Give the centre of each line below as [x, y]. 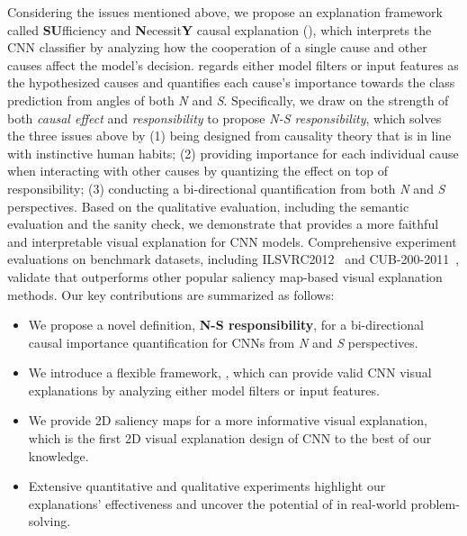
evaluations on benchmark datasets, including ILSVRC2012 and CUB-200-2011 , [233, 259]
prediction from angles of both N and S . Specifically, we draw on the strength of [228, 100]
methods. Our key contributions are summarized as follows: [171, 294]
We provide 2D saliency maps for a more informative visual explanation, [228, 420]
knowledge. [58, 455]
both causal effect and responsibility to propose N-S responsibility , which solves [225, 118]
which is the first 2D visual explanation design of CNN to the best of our [230, 438]
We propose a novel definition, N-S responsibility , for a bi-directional [226, 325]
